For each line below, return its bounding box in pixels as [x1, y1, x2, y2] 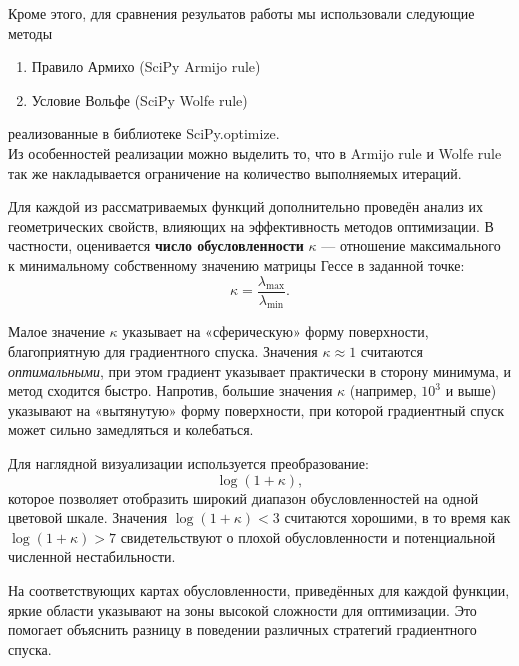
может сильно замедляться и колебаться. [8, 419, 254, 440]
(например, [349, 380, 417, 401]
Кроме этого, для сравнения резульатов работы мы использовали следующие [8, 3, 475, 23]
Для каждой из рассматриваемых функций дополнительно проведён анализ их [8, 196, 484, 217]
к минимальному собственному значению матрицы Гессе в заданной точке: [8, 254, 465, 275]
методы [8, 22, 53, 43]
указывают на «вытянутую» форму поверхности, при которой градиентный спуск [8, 399, 504, 420]
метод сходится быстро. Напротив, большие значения [8, 380, 333, 401]
